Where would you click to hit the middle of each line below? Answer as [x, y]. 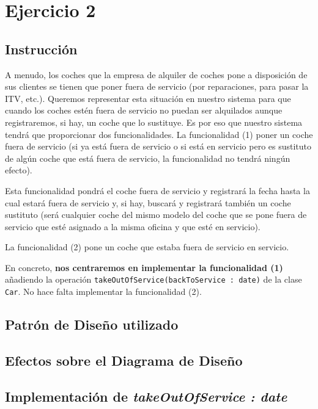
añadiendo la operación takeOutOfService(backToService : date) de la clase [153, 279]
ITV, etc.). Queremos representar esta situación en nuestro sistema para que [148, 98]
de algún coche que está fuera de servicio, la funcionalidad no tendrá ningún [148, 158]
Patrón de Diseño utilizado [92, 324]
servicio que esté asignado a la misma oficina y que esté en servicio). [133, 226]
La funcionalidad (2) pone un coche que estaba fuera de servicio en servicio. [147, 247]
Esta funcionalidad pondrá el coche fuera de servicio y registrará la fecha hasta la [157, 190]
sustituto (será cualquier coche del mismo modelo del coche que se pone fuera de [156, 215]
